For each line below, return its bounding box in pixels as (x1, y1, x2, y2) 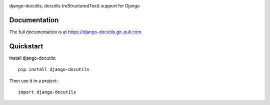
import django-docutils (18, 89, 76, 95)
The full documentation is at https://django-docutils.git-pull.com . (9, 29, 142, 35)
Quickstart (9, 42, 43, 50)
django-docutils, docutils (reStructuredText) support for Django (9, 3, 140, 8)
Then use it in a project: (9, 78, 58, 84)
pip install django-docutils (18, 67, 89, 72)
